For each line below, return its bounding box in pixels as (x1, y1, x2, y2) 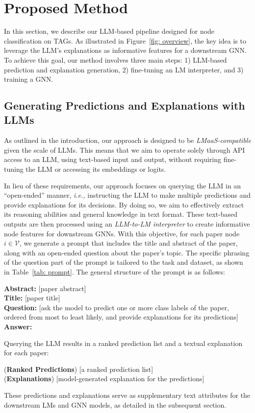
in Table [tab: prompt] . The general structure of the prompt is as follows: (4, 267, 225, 276)
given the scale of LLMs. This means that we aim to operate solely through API (4, 144, 245, 155)
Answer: (4, 321, 32, 331)
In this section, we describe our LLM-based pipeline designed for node (4, 26, 215, 36)
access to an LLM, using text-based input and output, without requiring (4, 154, 221, 164)
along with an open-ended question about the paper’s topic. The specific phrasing (4, 247, 250, 257)
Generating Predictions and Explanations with (4, 98, 245, 113)
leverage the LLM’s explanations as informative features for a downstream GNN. (4, 45, 247, 55)
